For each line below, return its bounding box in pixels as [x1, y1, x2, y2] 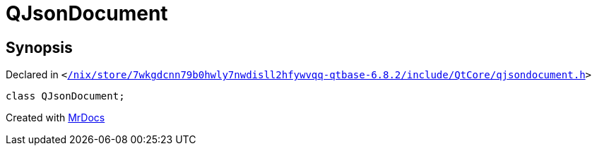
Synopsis [6, 38, 73, 56]
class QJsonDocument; [6, 90, 125, 102]
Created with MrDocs [6, 111, 105, 124]
